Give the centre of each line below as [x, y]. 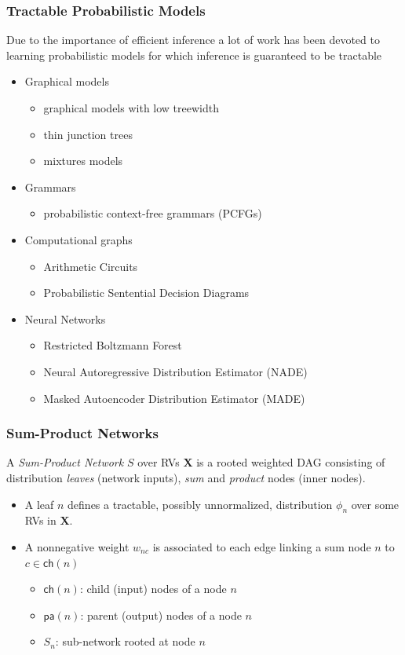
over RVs [159, 462]
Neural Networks [65, 318]
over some [375, 504]
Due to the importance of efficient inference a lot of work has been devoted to [193, 40]
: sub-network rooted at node [125, 641]
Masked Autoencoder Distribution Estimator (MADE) [174, 398]
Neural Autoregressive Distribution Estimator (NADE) [175, 371]
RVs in [40, 520]
